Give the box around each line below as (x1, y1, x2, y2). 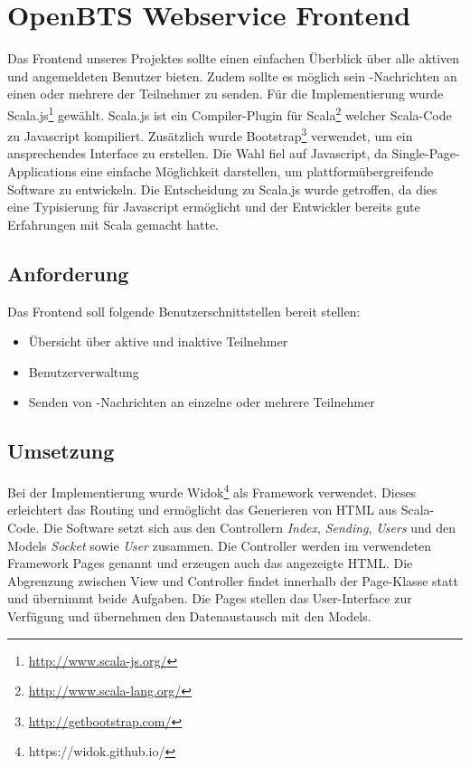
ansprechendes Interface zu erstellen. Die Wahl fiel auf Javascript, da (7, 144, 388, 163)
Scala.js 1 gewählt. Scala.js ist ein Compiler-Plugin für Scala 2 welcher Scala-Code (7, 102, 452, 124)
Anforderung (7, 259, 129, 287)
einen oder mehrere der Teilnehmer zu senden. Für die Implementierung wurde (7, 84, 444, 103)
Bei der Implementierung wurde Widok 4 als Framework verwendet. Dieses (7, 480, 417, 501)
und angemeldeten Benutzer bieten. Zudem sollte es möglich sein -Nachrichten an (7, 66, 457, 85)
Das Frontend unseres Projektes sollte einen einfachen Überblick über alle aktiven (7, 49, 460, 68)
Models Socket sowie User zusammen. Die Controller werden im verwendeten (7, 535, 432, 554)
